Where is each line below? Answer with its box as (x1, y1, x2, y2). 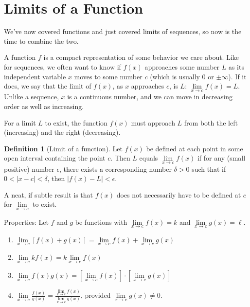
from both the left (184, 117, 238, 127)
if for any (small (197, 153, 246, 163)
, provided (80, 290, 111, 300)
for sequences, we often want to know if (4, 61, 121, 72)
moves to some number (74, 71, 143, 81)
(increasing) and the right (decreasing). (4, 127, 121, 137)
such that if (192, 163, 226, 174)
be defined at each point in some (146, 143, 243, 153)
